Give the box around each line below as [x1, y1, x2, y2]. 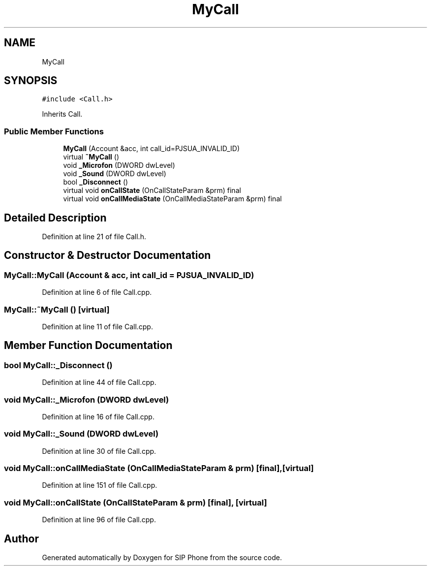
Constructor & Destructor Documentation [4, 249, 211, 262]
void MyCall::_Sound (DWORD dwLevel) [4, 429, 159, 439]
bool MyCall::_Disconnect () [4, 360, 113, 370]
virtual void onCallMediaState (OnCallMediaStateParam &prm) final [63, 194, 282, 203]
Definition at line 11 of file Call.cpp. [42, 322, 153, 331]
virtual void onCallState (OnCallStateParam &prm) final [63, 186, 241, 195]
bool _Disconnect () [63, 178, 128, 187]
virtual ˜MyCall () [63, 153, 120, 161]
